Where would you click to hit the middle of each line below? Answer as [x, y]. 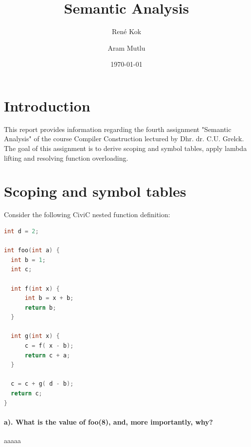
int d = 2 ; [21, 231]
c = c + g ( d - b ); [42, 384]
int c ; [21, 270]
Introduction [47, 105]
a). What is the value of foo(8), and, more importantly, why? [108, 421]
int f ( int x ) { [35, 289]
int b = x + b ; [49, 298]
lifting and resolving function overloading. [66, 158]
